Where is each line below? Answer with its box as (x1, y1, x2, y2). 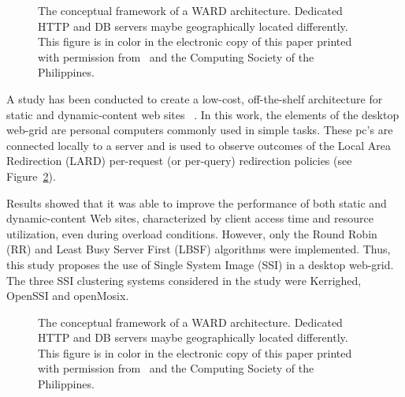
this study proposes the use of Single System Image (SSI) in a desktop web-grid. (6, 256, 394, 272)
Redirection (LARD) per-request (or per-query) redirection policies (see (6, 152, 352, 169)
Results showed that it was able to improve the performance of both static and (6, 194, 387, 211)
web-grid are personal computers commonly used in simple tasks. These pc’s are (6, 122, 393, 138)
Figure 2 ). (6, 167, 56, 184)
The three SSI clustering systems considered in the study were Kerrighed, (6, 272, 362, 288)
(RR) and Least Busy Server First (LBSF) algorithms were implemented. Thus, (6, 241, 391, 257)
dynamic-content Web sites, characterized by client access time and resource (6, 210, 373, 227)
